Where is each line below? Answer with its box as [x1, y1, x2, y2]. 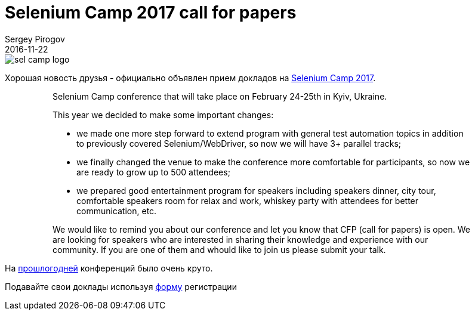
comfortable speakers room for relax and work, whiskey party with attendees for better [76, 195, 419, 206]
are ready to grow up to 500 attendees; [76, 166, 230, 177]
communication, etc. [76, 205, 157, 216]
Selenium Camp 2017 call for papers [5, 2, 297, 23]
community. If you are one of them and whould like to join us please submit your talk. [53, 244, 386, 255]
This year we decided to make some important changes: [53, 109, 274, 120]
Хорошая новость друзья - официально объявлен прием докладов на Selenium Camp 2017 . [5, 72, 376, 83]
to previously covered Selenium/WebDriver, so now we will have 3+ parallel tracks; [76, 138, 402, 149]
